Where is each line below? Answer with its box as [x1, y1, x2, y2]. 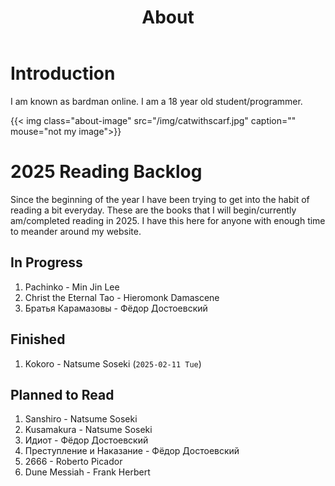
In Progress [10, 254, 83, 271]
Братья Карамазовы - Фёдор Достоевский [24, 302, 208, 314]
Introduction [10, 62, 116, 85]
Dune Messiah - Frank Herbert [24, 466, 151, 478]
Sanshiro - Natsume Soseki [24, 413, 138, 425]
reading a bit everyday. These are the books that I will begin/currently [10, 204, 297, 216]
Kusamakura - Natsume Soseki [24, 424, 153, 436]
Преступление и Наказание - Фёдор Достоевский [24, 445, 240, 457]
